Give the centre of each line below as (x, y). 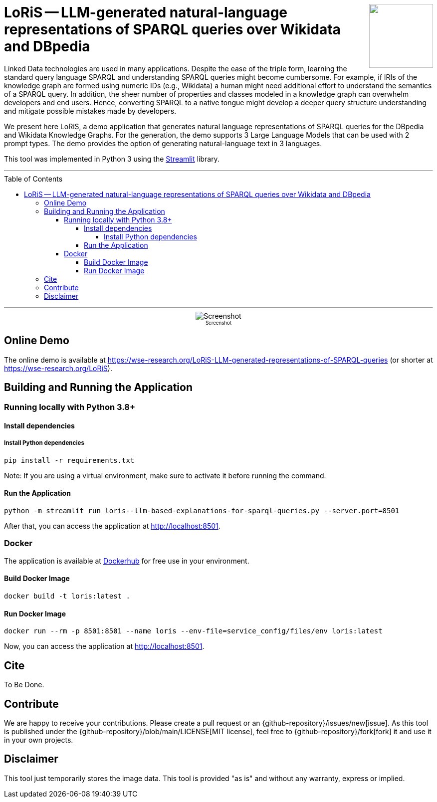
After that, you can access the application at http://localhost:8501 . (112, 526)
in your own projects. (39, 740)
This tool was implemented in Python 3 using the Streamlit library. (112, 159)
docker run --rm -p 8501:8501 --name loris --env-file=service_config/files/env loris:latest (193, 631)
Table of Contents (33, 179)
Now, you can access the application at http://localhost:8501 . (104, 646)
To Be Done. (24, 685)
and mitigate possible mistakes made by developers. (90, 111)
